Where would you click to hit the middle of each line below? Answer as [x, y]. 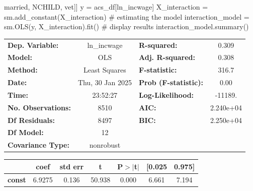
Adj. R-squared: [167, 57]
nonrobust [105, 145]
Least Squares [105, 70]
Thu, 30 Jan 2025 [105, 82]
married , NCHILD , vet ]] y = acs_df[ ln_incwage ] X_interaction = [106, 7]
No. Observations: [39, 107]
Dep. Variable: [33, 45]
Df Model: [26, 132]
